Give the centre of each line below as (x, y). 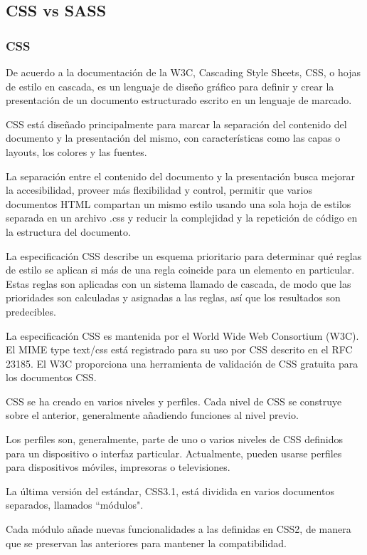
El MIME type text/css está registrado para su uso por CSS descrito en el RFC (179, 349)
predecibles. (31, 311)
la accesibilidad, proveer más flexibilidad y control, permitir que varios (159, 190)
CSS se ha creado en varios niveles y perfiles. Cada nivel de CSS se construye (174, 401)
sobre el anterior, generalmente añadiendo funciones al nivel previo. (152, 415)
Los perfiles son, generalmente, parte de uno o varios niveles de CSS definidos (175, 439)
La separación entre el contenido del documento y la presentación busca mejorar (180, 176)
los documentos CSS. (51, 377)
